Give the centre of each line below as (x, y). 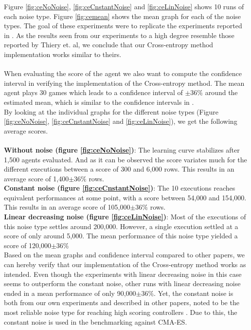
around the (221, 92)
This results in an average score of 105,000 (67, 207)
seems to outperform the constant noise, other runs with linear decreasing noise (122, 283)
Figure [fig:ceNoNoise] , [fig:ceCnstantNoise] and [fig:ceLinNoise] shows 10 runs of (124, 6)
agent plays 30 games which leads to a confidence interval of (93, 92)
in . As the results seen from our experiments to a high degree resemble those (119, 35)
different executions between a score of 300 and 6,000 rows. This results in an (119, 169)
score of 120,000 (27, 245)
